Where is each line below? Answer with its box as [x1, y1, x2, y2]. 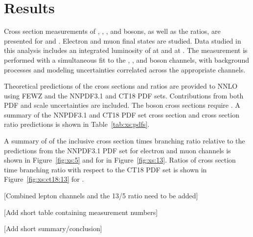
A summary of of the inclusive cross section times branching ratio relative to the [4, 136, 245, 146]
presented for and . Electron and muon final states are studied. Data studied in [4, 35, 241, 46]
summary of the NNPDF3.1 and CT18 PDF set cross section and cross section [4, 109, 239, 119]
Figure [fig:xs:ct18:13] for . [4, 174, 84, 184]
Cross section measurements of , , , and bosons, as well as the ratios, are [4, 26, 221, 36]
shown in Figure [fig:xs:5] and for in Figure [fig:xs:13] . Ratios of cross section [4, 155, 236, 165]
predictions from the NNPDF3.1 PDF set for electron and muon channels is [4, 145, 231, 155]
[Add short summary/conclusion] [4, 223, 102, 234]
